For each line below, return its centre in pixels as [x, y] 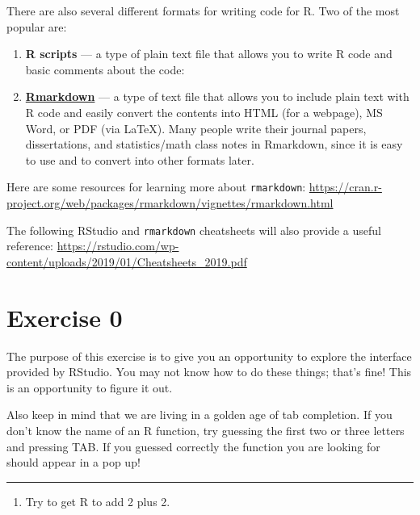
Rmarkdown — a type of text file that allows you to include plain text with [217, 96]
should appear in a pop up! [73, 462]
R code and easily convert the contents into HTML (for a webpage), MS [204, 112]
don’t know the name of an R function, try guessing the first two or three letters [206, 430]
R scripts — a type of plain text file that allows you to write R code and [209, 54]
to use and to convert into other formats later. [140, 159]
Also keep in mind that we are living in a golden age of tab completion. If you [199, 415]
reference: [30, 246]
